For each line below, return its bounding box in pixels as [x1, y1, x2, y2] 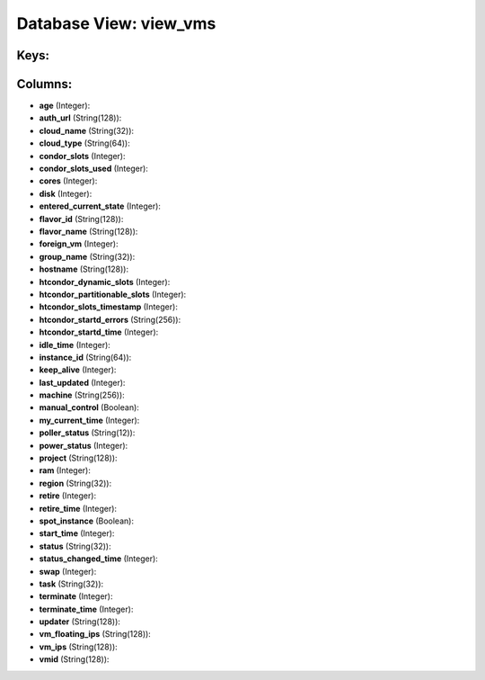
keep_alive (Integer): [39, 364, 117, 375]
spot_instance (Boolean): [39, 515, 135, 526]
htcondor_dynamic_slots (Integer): [39, 276, 171, 287]
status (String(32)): [39, 541, 111, 551]
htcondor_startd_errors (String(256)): [39, 314, 181, 325]
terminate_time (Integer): [39, 604, 134, 614]
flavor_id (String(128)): [39, 213, 124, 224]
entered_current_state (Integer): [39, 201, 162, 211]
